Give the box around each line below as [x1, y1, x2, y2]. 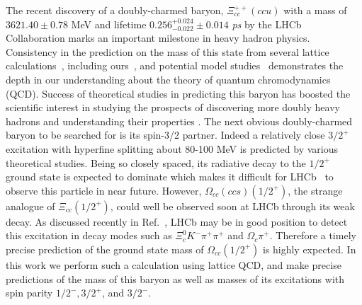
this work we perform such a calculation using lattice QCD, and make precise [6, 257, 341, 272]
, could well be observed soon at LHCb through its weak [110, 198, 355, 213]
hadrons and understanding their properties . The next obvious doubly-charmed [6, 113, 353, 128]
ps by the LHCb [232, 16, 302, 31]
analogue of [6, 198, 55, 213]
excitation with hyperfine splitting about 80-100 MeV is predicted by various [6, 141, 338, 156]
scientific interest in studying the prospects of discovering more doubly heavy [6, 100, 340, 115]
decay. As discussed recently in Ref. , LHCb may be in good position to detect [6, 214, 348, 229]
